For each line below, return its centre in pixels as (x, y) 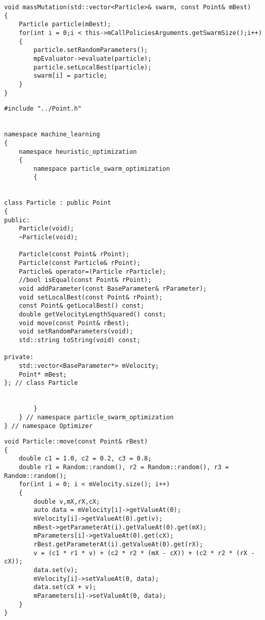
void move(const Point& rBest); (74, 323)
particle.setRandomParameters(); (91, 50)
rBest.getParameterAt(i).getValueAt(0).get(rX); (118, 545)
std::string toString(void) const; (79, 340)
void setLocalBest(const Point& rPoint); (91, 297)
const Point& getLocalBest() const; (82, 306)
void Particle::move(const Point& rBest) (76, 442)
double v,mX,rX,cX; (67, 501)
